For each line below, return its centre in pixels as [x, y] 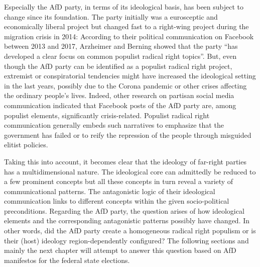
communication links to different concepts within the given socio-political [117, 201]
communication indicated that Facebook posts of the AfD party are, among [120, 105]
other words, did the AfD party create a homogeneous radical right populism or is [130, 231]
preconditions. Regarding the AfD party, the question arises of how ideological [124, 210]
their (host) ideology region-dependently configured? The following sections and [126, 240]
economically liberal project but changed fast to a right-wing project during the [126, 26]
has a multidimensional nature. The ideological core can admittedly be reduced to [130, 171]
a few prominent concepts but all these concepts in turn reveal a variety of [119, 181]
